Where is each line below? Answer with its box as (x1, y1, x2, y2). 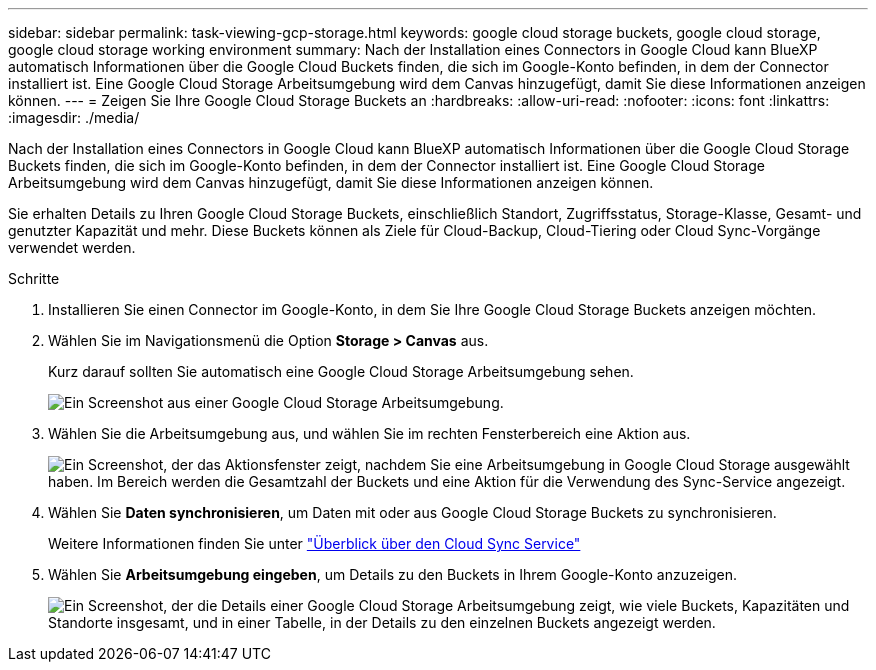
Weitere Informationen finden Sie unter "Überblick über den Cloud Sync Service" (48, 535, 581, 552)
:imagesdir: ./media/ (8, 109, 140, 126)
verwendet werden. (8, 239, 136, 256)
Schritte (8, 270, 60, 287)
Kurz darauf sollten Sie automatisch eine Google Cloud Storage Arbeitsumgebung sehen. (48, 363, 634, 380)
